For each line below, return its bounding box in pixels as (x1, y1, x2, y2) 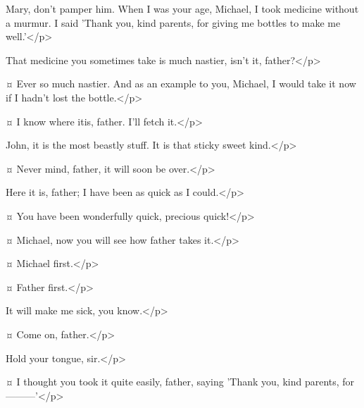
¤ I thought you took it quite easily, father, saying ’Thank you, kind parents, (6, 374, 339, 389)
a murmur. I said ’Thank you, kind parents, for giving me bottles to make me (6, 15, 341, 30)
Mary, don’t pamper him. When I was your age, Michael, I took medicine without (6, 1, 359, 16)
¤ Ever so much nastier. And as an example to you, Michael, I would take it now (6, 76, 356, 91)
